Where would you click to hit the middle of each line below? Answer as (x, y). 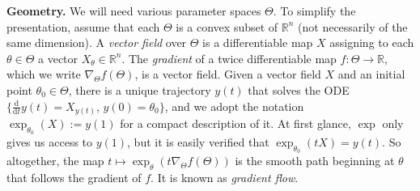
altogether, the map (55, 161)
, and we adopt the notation (234, 106)
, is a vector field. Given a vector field (228, 74)
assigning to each (372, 42)
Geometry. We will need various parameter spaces (134, 11)
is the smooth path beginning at (315, 161)
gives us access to (50, 142)
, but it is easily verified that (198, 142)
